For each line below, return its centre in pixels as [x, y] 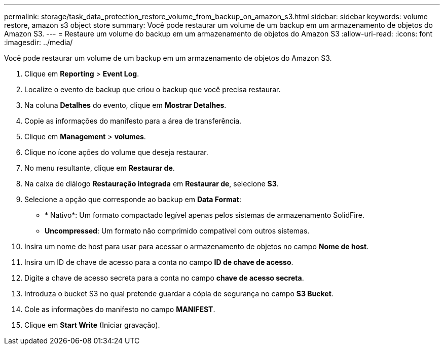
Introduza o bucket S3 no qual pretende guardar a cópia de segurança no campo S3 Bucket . [179, 294]
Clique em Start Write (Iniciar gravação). [92, 325]
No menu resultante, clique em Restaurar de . [100, 168]
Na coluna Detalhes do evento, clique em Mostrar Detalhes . [125, 105]
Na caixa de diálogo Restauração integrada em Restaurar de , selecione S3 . [152, 184]
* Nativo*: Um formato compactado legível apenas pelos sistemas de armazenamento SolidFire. [205, 215]
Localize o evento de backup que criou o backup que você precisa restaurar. [153, 89]
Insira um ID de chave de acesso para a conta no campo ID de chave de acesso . [159, 262]
